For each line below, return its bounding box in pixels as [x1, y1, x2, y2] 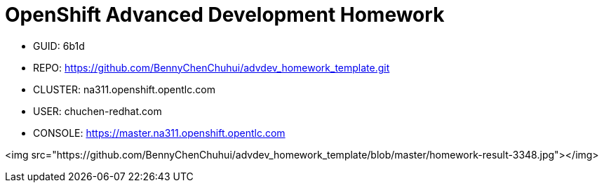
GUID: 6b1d [33, 39, 85, 52]
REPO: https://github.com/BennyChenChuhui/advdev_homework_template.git [33, 61, 390, 74]
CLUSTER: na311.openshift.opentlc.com [33, 83, 215, 95]
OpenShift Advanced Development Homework [5, 3, 445, 27]
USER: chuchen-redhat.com [33, 105, 162, 117]
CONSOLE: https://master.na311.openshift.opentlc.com [33, 126, 286, 139]
